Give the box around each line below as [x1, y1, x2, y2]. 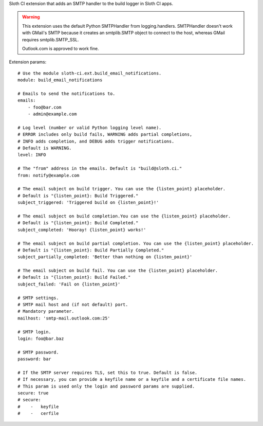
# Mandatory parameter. [18, 309, 75, 314]
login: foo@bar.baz [18, 336, 64, 341]
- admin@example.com [27, 111, 77, 117]
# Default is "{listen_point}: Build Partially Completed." [18, 247, 164, 253]
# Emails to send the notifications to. [18, 90, 115, 96]
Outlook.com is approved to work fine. [22, 45, 99, 51]
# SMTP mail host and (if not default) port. [18, 302, 129, 307]
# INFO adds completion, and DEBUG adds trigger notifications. [18, 139, 175, 144]
